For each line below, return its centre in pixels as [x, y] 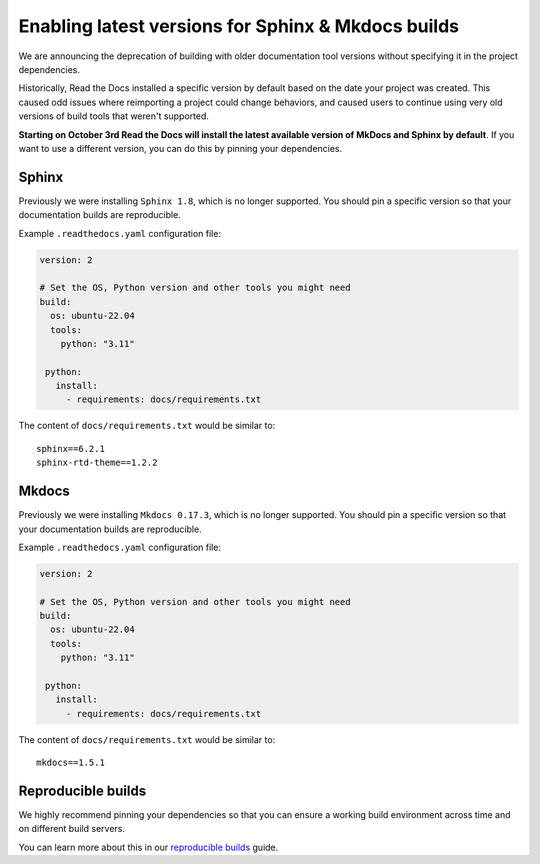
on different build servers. [71, 829]
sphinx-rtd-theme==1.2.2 [97, 463]
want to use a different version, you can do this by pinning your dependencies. [180, 148]
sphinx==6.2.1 [70, 448]
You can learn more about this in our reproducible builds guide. [148, 847]
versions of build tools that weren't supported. [114, 116]
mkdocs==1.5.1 [70, 763]
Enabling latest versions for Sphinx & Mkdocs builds [239, 26]
